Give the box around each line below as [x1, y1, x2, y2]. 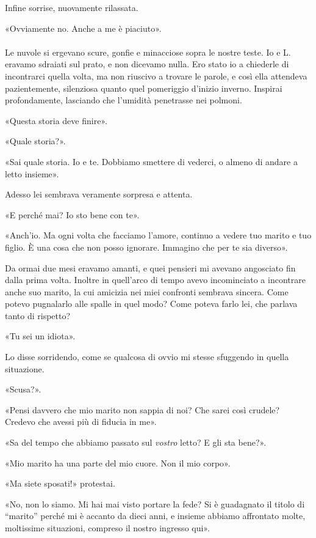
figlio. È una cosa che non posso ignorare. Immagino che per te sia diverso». [5, 240, 288, 253]
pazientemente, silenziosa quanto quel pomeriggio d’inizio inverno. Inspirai [5, 81, 282, 94]
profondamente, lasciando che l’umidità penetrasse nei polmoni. [5, 94, 242, 106]
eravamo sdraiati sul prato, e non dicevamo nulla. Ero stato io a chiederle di [5, 57, 289, 70]
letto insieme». [5, 167, 59, 180]
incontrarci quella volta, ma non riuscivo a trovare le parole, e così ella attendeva [5, 69, 307, 82]
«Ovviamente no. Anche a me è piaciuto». [5, 21, 162, 34]
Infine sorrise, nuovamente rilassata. [5, 1, 138, 13]
